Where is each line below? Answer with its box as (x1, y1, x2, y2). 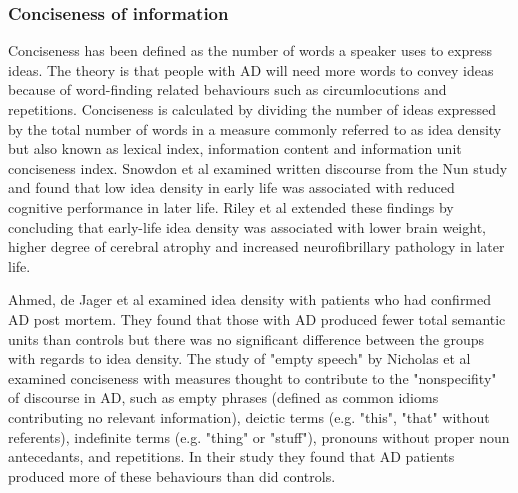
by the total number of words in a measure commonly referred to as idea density (8, 118, 502, 139)
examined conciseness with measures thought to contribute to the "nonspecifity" (8, 367, 497, 388)
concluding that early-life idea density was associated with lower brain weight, (8, 216, 486, 237)
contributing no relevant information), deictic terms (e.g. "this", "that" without (8, 406, 490, 427)
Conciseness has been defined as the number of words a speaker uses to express (8, 40, 492, 61)
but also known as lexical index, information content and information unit (8, 138, 462, 159)
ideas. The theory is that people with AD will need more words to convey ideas (8, 59, 494, 80)
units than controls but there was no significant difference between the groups (8, 328, 485, 349)
